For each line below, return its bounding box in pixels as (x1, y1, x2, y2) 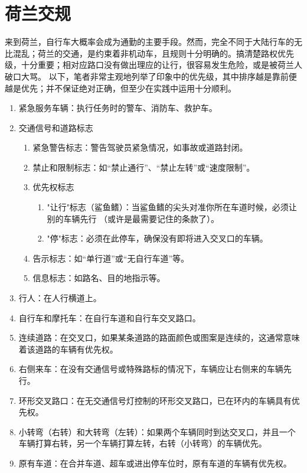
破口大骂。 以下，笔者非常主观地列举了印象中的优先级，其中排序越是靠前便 (5, 70, 297, 82)
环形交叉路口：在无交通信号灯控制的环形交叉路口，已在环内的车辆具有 (18, 394, 292, 406)
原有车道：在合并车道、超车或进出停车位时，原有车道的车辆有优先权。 (18, 456, 292, 469)
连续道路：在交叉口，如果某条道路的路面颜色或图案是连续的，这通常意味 (18, 331, 300, 344)
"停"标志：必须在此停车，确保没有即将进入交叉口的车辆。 (47, 232, 268, 244)
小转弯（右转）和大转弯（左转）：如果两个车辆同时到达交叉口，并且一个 (18, 425, 296, 438)
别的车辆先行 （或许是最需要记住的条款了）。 (47, 212, 220, 224)
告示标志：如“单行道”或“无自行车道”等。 (32, 252, 190, 264)
